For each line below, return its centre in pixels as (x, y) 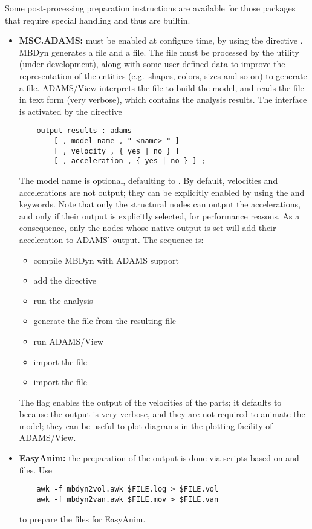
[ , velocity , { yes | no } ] (117, 151)
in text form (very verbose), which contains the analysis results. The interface (163, 99)
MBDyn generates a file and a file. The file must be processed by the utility (159, 52)
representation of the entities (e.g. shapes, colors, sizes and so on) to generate (163, 75)
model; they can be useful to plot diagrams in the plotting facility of (146, 425)
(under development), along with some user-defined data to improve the (152, 64)
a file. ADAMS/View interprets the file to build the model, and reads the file (161, 87)
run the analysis (63, 300)
